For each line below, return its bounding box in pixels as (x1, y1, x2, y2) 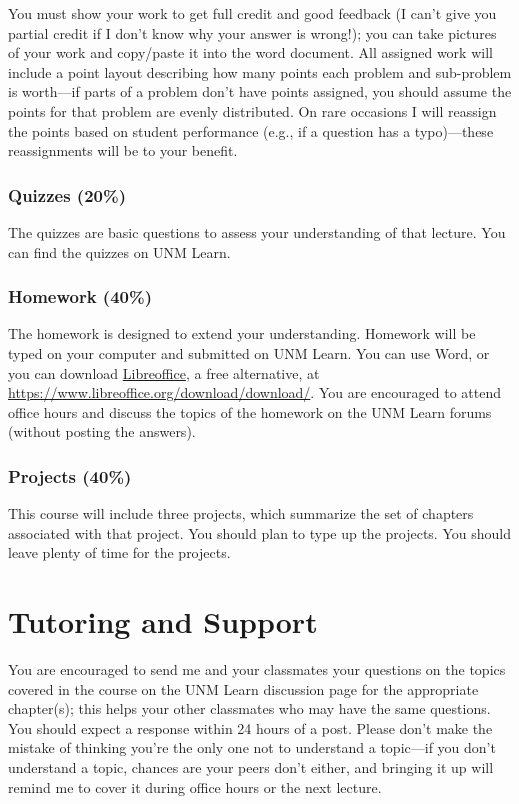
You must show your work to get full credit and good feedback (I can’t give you (8, 3, 497, 23)
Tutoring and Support (8, 601, 318, 642)
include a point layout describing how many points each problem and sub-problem (8, 61, 512, 82)
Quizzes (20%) (8, 182, 126, 207)
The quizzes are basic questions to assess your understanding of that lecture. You (8, 221, 506, 242)
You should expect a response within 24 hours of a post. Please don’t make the (8, 717, 493, 738)
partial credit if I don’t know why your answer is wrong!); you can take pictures (8, 22, 497, 43)
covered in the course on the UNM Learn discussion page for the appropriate (8, 678, 479, 699)
